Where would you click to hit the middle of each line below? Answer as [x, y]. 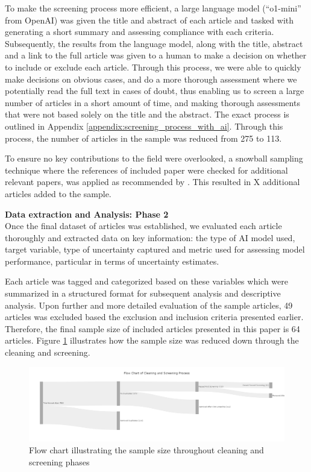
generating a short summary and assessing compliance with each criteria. [140, 32]
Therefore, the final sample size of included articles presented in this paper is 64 [152, 328]
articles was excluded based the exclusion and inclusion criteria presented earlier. [154, 317]
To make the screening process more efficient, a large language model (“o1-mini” [153, 8]
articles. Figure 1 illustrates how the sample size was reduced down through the [152, 340]
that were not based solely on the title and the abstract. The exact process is [147, 114]
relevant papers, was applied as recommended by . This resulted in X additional [152, 182]
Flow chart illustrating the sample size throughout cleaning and [146, 450]
